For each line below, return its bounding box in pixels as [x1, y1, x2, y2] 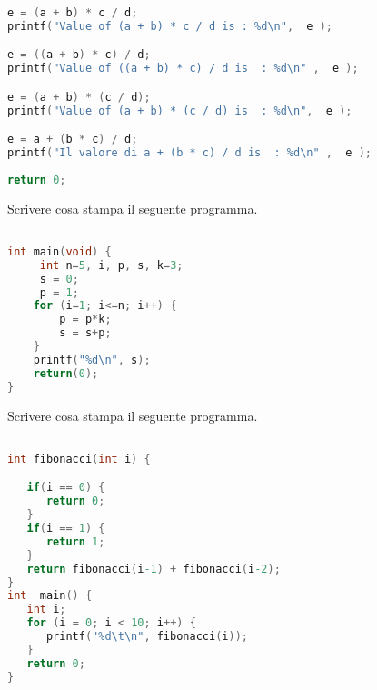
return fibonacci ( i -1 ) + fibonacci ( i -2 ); [26, 562, 281, 575]
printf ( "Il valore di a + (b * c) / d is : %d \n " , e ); [7, 146, 372, 160]
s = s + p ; [59, 326, 112, 340]
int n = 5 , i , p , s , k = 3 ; [39, 258, 184, 272]
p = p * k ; [59, 313, 112, 326]
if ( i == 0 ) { [26, 481, 105, 495]
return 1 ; [45, 535, 105, 548]
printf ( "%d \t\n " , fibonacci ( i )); [45, 630, 248, 643]
